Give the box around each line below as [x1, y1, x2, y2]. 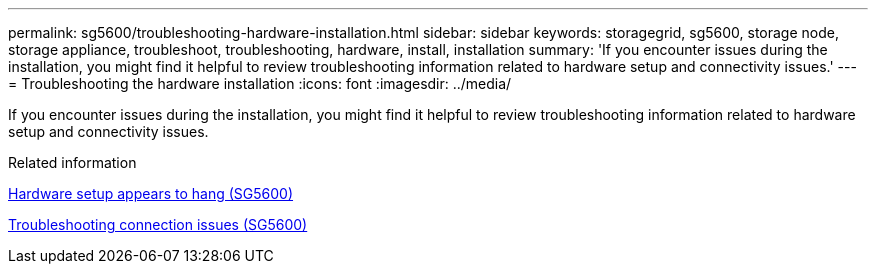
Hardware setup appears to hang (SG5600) [8, 185, 294, 202]
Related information [8, 154, 137, 171]
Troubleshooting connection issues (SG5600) [8, 216, 308, 233]
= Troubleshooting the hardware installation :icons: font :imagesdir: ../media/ [8, 75, 512, 92]
